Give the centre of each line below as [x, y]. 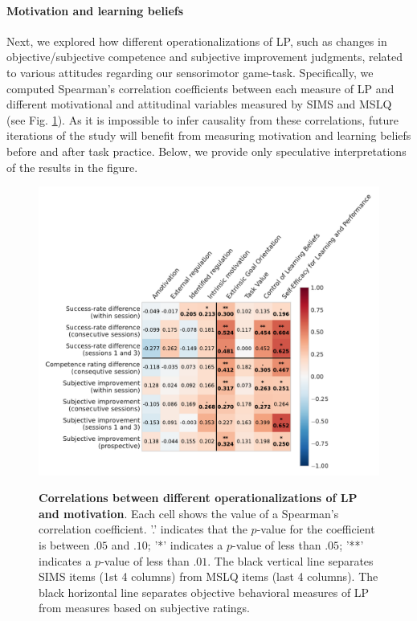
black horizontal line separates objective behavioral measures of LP [204, 592]
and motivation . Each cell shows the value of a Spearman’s [189, 513]
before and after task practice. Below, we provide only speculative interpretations [206, 151]
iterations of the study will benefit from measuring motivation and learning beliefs [209, 135]
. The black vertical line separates [290, 560]
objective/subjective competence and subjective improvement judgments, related [205, 57]
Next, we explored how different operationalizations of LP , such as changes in [197, 41]
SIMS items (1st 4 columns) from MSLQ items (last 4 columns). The [208, 576]
